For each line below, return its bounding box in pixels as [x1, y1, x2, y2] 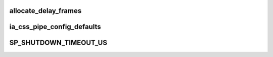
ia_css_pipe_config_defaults [9, 22, 101, 31]
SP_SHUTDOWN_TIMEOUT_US [9, 38, 107, 47]
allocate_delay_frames [9, 6, 82, 15]
